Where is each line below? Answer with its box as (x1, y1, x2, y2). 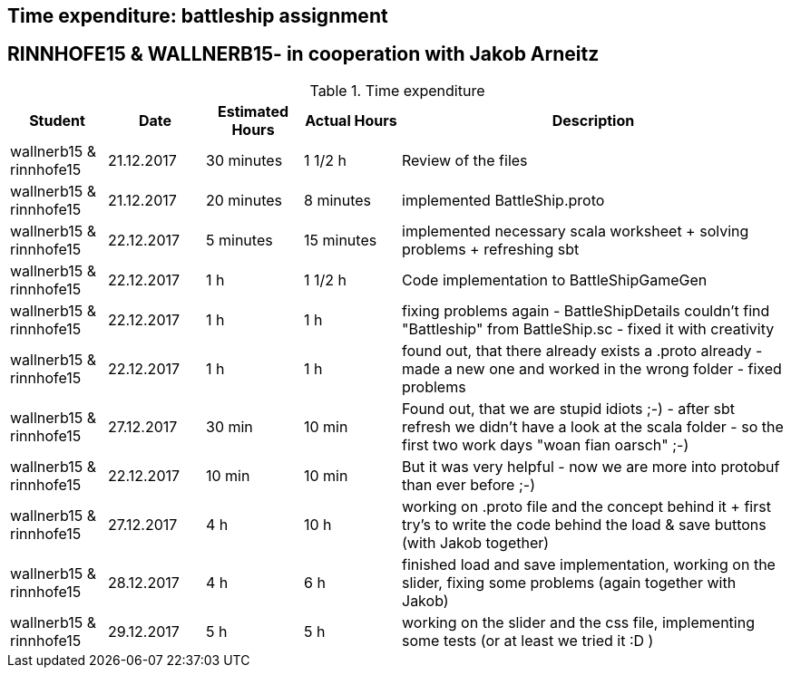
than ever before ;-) (402, 475, 535, 494)
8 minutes (304, 190, 372, 209)
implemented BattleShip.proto (402, 190, 605, 209)
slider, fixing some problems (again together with (402, 573, 737, 592)
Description (552, 111, 635, 130)
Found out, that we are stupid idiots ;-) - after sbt (402, 399, 736, 418)
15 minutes (304, 230, 377, 249)
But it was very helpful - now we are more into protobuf (402, 457, 780, 476)
